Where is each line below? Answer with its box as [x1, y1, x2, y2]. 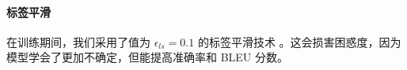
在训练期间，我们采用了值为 [6, 33, 150, 50]
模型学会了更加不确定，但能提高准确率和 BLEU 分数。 [6, 49, 289, 65]
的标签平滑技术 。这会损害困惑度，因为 [197, 33, 401, 50]
